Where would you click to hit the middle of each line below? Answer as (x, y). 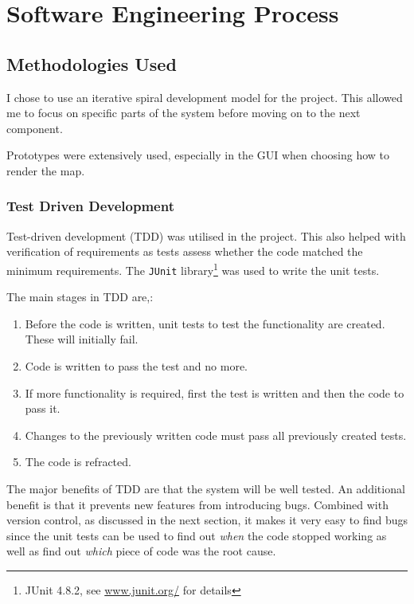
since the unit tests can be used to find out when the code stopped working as (197, 535)
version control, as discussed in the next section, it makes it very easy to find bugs (207, 520)
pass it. (43, 408)
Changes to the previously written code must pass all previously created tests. (216, 435)
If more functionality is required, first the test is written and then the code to (215, 392)
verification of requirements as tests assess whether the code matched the (185, 251)
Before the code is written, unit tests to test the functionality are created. (205, 323)
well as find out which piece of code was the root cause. (141, 551)
